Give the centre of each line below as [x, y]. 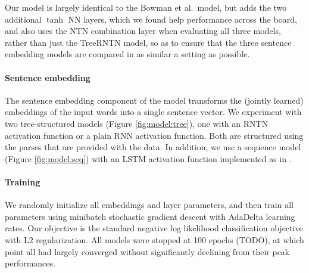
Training [23, 182]
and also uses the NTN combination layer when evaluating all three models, [143, 31]
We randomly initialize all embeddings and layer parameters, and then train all [149, 205]
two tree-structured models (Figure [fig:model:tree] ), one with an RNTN [137, 123]
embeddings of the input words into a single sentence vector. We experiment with [153, 112]
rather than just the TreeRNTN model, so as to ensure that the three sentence [148, 42]
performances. [30, 263]
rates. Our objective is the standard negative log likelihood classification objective [154, 228]
